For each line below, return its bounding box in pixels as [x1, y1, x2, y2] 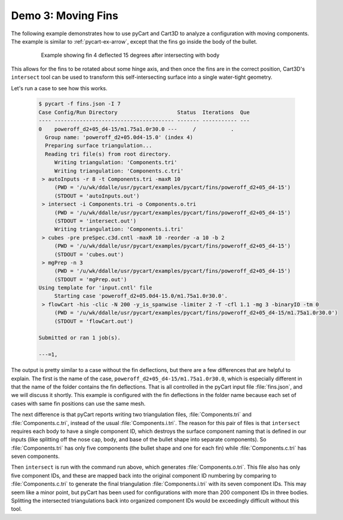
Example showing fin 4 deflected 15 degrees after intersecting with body [41, 51, 220, 59]
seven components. [11, 453, 60, 460]
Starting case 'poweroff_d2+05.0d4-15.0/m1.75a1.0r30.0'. [54, 293, 228, 300]
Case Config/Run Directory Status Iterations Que [38, 109, 250, 116]
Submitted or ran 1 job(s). [38, 334, 121, 341]
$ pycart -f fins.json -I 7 [38, 100, 121, 107]
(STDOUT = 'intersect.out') [54, 217, 137, 224]
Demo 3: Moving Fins [11, 9, 119, 22]
